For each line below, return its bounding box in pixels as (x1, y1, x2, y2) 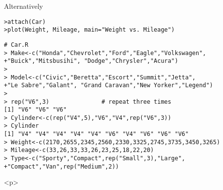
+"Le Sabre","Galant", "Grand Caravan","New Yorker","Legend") (4, 82, 213, 89)
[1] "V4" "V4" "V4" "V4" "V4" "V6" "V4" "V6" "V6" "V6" (4, 131, 189, 138)
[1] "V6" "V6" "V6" (4, 106, 67, 114)
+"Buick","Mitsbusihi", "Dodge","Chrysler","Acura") (4, 57, 178, 65)
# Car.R (4, 41, 29, 48)
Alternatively (4, 1, 43, 11)
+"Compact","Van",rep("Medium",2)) (4, 163, 119, 170)
